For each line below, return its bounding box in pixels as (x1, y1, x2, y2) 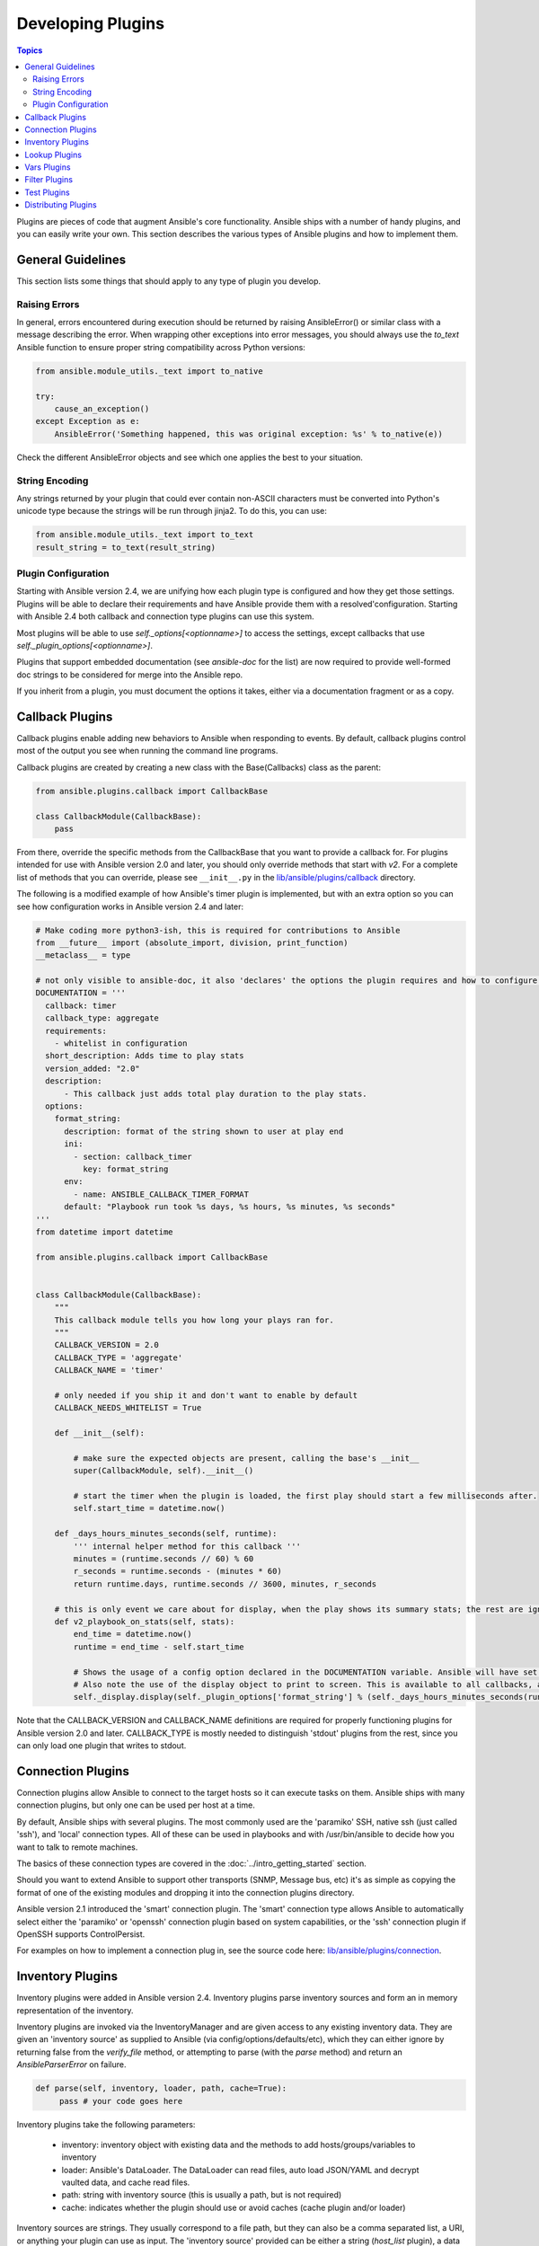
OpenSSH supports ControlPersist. (16, 1928, 146, 1940)
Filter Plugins (24, 174, 74, 185)
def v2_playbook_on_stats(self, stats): (54, 1617, 235, 1626)
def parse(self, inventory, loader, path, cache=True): (35, 2083, 287, 2093)
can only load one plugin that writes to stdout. (16, 1740, 187, 1751)
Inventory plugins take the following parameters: (16, 2118, 196, 2129)
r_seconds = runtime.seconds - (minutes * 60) (73, 1566, 282, 1577)
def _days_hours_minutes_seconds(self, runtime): (54, 1528, 278, 1539)
